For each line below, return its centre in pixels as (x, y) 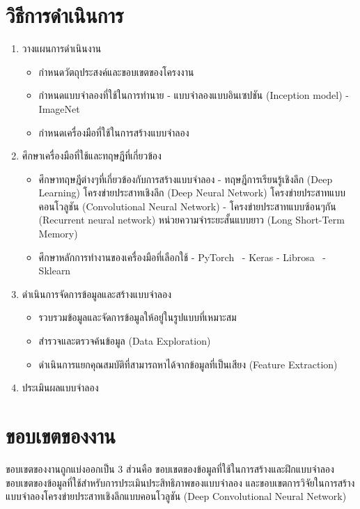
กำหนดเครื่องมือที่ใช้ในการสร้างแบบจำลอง (114, 132)
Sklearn (55, 271)
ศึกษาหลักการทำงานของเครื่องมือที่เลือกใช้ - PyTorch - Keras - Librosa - (182, 257)
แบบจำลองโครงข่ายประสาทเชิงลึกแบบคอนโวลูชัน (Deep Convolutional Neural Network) (176, 496)
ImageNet (59, 108)
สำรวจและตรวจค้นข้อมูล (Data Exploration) (125, 341)
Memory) (58, 234)
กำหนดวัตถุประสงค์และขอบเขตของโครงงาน (116, 71)
